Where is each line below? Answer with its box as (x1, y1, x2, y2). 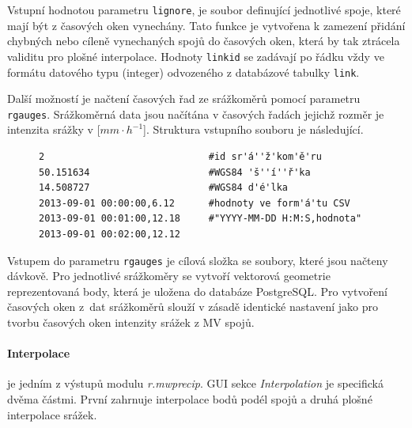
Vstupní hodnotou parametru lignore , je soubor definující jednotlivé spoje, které (7, 2, 401, 17)
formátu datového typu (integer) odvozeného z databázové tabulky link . (7, 63, 360, 80)
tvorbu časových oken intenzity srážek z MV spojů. (7, 314, 255, 330)
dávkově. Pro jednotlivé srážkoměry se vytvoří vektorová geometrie (7, 267, 331, 284)
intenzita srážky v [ (7, 121, 100, 138)
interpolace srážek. (7, 406, 97, 422)
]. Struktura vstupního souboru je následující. (143, 121, 364, 138)
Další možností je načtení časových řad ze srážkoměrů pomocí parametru (7, 90, 361, 107)
